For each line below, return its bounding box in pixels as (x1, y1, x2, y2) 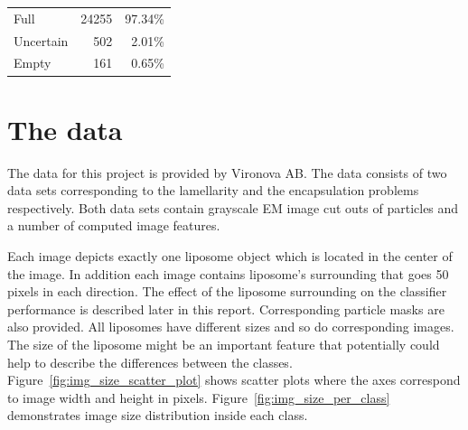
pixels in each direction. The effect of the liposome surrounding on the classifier (7, 282, 447, 301)
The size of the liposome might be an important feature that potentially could (7, 335, 440, 353)
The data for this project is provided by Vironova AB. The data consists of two (7, 163, 447, 182)
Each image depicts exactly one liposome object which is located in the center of (7, 247, 453, 266)
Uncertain (14, 31, 69, 50)
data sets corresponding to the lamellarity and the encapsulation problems (7, 181, 419, 200)
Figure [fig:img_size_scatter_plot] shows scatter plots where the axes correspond (7, 370, 461, 389)
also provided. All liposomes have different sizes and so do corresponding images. (7, 317, 454, 336)
